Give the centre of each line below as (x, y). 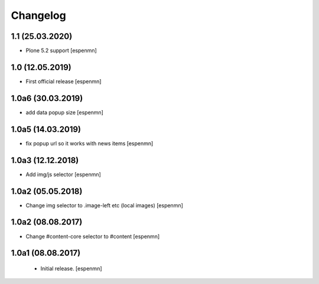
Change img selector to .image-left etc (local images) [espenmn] (104, 205)
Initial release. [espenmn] (71, 268)
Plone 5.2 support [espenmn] (61, 51)
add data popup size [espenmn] (64, 112)
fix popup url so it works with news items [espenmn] (89, 143)
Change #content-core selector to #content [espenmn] (93, 236)
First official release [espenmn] (64, 81)
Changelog (38, 15)
